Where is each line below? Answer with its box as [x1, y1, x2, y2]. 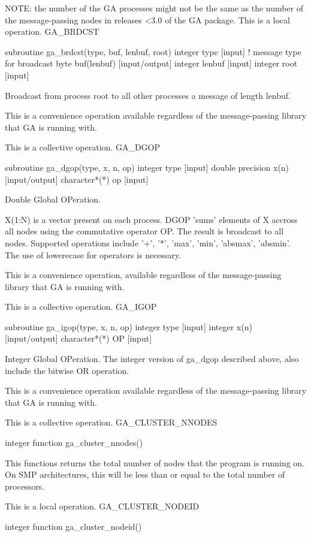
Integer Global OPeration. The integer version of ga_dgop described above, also [5, 352, 299, 365]
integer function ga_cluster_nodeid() [5, 520, 142, 532]
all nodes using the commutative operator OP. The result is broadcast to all [5, 225, 284, 237]
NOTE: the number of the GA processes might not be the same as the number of [5, 2, 304, 14]
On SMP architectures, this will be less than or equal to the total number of [5, 468, 285, 481]
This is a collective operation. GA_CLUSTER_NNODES [5, 416, 218, 429]
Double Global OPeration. [5, 193, 101, 206]
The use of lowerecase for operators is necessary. [5, 248, 182, 261]
